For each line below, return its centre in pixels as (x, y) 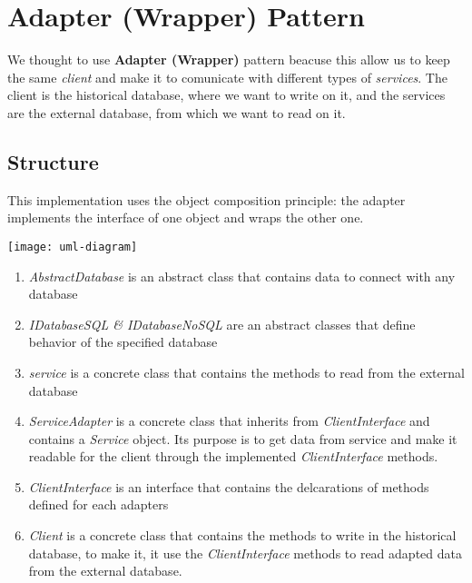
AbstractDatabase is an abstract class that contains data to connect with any (242, 276)
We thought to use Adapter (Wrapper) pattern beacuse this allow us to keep (229, 59)
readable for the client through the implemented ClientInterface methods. (233, 456)
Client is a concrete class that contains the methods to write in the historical (242, 535)
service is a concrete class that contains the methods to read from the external (246, 372)
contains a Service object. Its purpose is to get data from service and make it (243, 438)
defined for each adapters (98, 504)
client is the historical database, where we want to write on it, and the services (226, 95)
